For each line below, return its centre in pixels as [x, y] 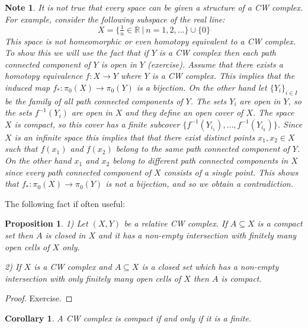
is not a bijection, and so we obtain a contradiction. [200, 184]
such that [21, 149]
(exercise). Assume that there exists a [215, 64]
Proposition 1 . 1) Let [46, 223]
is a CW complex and [73, 267]
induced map [28, 87]
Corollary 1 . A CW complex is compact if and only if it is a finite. [128, 318]
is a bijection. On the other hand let [202, 87]
